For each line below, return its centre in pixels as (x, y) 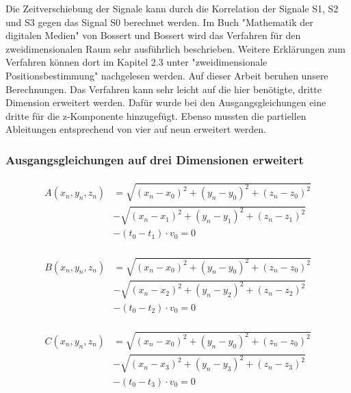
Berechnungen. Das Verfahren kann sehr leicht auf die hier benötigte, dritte (164, 89)
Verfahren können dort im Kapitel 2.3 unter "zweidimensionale (136, 62)
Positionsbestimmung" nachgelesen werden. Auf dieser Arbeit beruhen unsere (167, 75)
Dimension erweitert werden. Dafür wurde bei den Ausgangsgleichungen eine (166, 102)
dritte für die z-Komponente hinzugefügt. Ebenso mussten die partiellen (156, 115)
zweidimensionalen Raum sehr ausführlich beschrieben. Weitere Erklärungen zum (175, 48)
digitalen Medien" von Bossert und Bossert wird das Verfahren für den (153, 35)
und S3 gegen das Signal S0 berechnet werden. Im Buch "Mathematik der (159, 22)
